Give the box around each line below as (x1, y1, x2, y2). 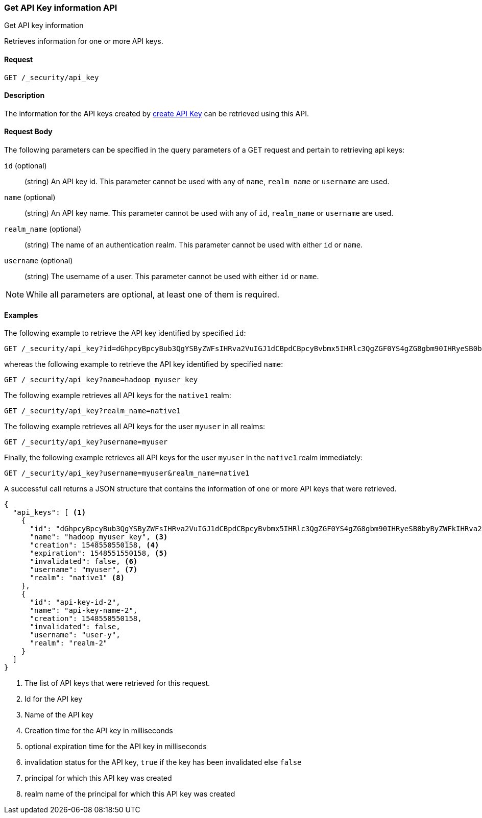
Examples (4, 310, 38, 319)
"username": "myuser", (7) (30, 565, 138, 574)
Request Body (4, 127, 53, 136)
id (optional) (4, 161, 47, 170)
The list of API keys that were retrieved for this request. (25, 679, 210, 688)
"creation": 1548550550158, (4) (30, 541, 159, 550)
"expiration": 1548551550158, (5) (30, 549, 168, 558)
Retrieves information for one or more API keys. (4, 37, 163, 46)
